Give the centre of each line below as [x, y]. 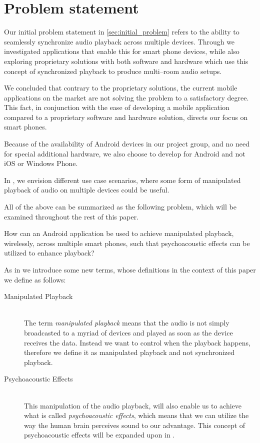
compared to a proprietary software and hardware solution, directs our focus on [126, 117]
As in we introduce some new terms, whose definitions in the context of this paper [130, 269]
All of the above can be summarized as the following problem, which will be [120, 207]
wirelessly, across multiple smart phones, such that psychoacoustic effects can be [127, 243]
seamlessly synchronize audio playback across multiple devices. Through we [119, 41]
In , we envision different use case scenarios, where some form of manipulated [122, 180]
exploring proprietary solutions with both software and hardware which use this [126, 61]
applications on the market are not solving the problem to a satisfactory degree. [126, 97]
